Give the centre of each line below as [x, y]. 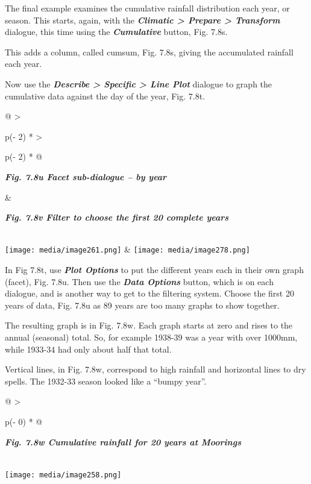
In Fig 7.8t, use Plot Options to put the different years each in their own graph [154, 269]
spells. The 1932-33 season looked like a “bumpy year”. [106, 381]
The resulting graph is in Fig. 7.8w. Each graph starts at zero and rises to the [149, 325]
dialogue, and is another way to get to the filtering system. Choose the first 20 [149, 293]
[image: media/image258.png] [63, 475]
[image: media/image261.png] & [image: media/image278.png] [127, 249]
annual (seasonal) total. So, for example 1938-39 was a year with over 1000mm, [151, 337]
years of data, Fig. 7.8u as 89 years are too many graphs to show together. [142, 305]
